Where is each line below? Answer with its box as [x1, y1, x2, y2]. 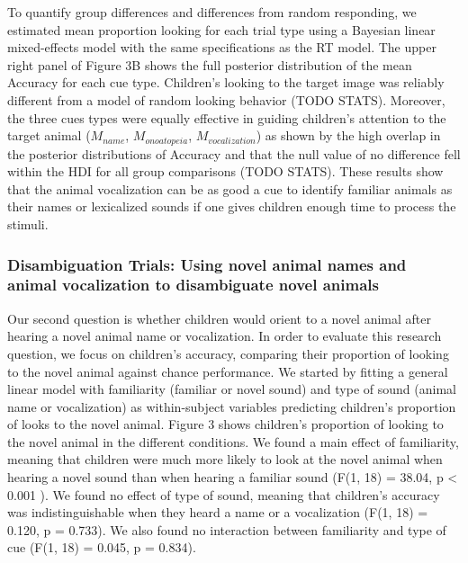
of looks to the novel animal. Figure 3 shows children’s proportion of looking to [7, 415, 444, 433]
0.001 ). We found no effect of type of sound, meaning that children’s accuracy [7, 485, 440, 504]
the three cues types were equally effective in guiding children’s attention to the [7, 108, 446, 127]
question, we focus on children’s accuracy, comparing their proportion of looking [7, 344, 449, 362]
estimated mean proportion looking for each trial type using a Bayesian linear [7, 20, 436, 39]
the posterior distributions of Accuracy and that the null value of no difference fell [7, 144, 461, 163]
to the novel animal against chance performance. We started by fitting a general [7, 362, 448, 380]
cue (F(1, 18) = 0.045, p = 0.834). [7, 538, 196, 557]
